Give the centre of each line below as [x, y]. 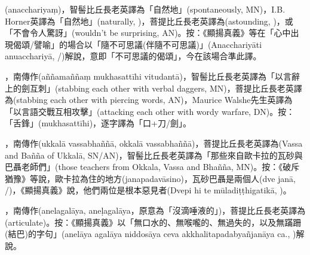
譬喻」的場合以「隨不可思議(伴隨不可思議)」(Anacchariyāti [148, 44]
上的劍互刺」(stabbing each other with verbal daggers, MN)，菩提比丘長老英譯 [154, 88]
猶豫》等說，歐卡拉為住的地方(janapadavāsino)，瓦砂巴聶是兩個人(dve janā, [151, 178]
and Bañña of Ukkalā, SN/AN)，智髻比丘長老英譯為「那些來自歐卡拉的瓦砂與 [154, 155]
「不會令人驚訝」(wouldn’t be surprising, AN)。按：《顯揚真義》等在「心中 [148, 33]
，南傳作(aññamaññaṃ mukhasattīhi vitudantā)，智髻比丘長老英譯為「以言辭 [153, 76]
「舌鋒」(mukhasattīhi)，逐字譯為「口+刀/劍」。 [98, 123]
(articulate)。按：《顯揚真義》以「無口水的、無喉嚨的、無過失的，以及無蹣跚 [153, 222]
